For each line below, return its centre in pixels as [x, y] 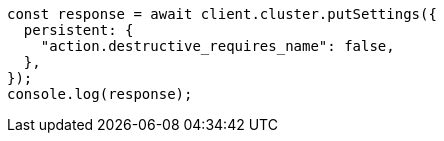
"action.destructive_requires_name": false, [217, 46]
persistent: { [78, 30]
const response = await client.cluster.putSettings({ [222, 14]
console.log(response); [100, 94]
